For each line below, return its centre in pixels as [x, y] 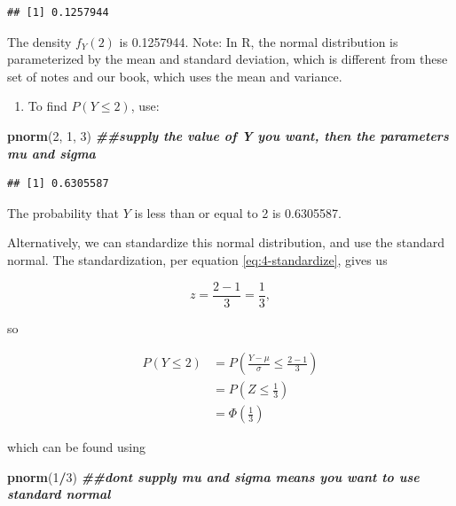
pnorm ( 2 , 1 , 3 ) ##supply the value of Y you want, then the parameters [228, 135]
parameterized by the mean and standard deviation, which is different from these [228, 59]
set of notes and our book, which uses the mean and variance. [175, 76]
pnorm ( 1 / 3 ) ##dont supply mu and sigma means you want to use [213, 476]
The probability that [63, 212]
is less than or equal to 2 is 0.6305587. [238, 212]
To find [47, 106]
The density [39, 41]
